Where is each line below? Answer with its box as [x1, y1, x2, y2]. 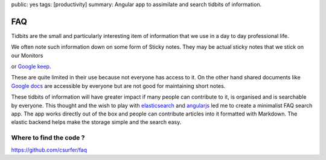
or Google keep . [11, 63, 51, 70]
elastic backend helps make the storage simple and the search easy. [11, 118, 182, 126]
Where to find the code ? [11, 134, 85, 142]
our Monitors [11, 52, 43, 59]
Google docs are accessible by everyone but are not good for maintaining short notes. [11, 82, 226, 90]
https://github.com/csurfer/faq [11, 146, 88, 153]
